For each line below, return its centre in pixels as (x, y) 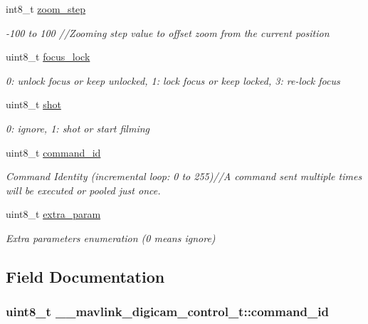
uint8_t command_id (53, 152)
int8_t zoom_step (46, 9)
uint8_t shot (33, 104)
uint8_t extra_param (53, 214)
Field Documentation (85, 276)
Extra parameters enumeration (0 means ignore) (111, 237)
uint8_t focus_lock (48, 57)
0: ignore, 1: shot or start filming (78, 128)
